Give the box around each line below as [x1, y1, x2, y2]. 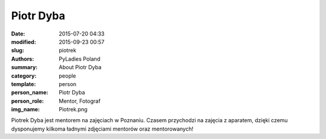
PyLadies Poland [59, 55, 101, 63]
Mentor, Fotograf [59, 97, 101, 105]
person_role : [11, 97, 44, 105]
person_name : [11, 89, 48, 96]
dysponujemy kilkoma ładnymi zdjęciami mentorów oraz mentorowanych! [11, 125, 194, 132]
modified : [11, 38, 36, 45]
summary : [11, 64, 38, 71]
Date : [11, 30, 25, 37]
